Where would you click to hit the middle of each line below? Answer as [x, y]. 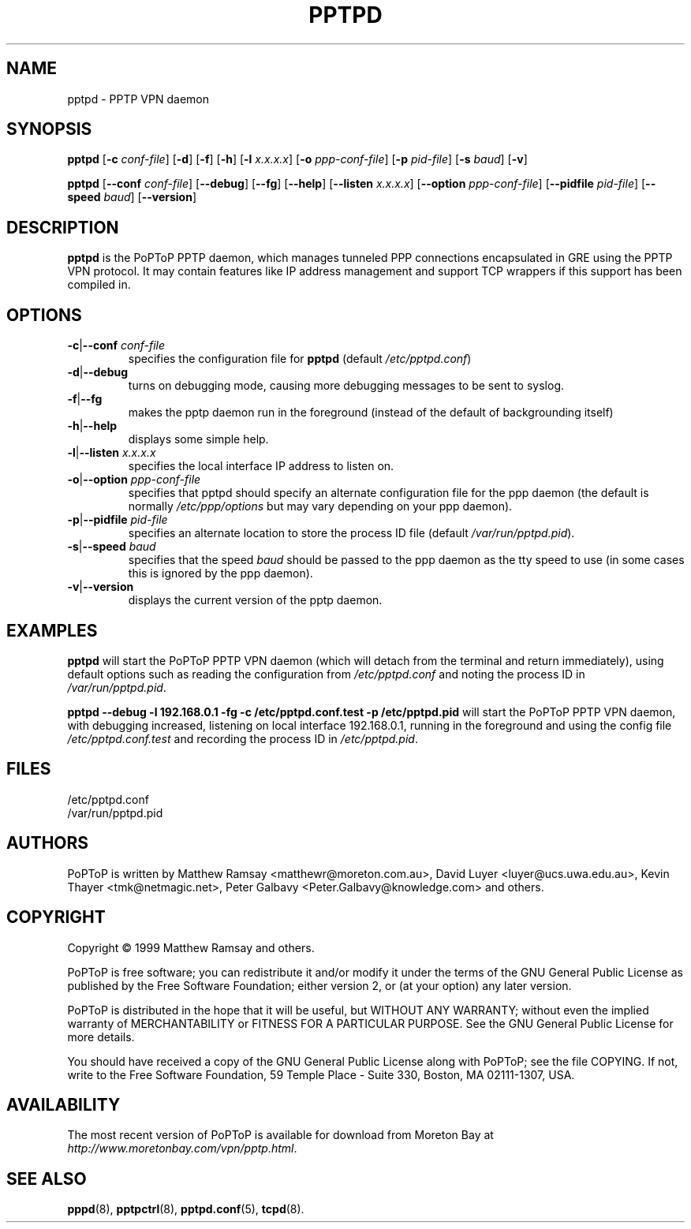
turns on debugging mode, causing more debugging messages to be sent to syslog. [346, 386]
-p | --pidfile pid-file [118, 520]
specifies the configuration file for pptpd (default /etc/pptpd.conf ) [300, 359]
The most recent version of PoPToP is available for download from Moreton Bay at [280, 1135]
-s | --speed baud [112, 547]
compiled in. [99, 285]
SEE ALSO [47, 1179]
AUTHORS [48, 843]
